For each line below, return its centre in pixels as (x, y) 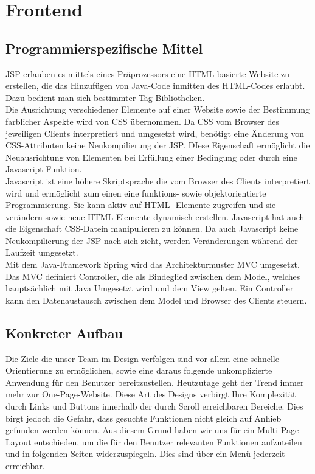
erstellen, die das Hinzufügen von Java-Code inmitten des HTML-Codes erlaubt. (155, 85)
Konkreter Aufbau (64, 333)
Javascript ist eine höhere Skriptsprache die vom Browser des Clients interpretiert (158, 180)
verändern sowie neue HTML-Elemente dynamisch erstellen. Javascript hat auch (155, 216)
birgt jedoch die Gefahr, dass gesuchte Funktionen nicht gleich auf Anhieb (144, 418)
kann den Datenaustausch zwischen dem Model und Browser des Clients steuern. (156, 300)
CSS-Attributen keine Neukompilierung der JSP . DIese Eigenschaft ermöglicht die (158, 145)
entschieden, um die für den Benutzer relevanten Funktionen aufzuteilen (168, 441)
